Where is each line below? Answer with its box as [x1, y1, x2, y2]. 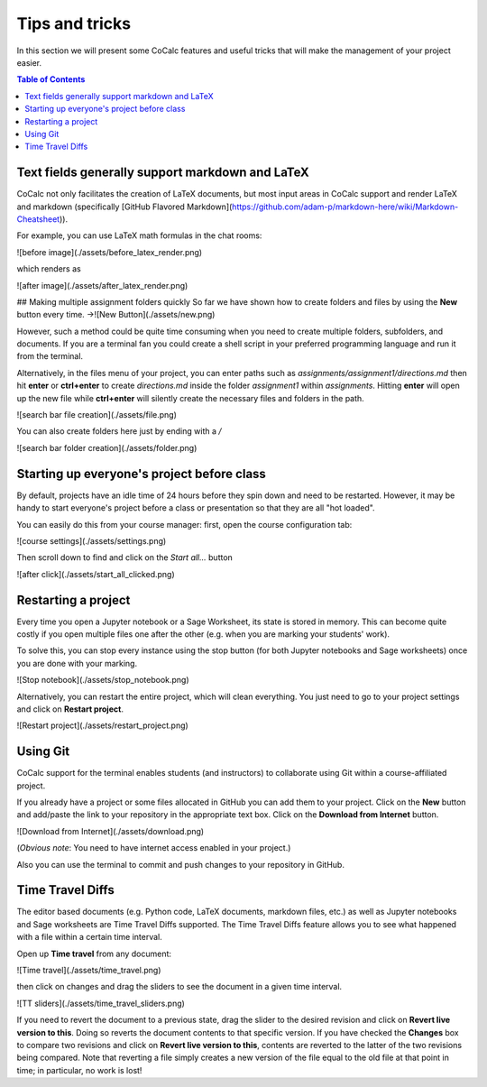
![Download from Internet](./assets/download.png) [16, 825, 205, 836]
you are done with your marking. [16, 658, 138, 668]
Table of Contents [16, 74, 86, 85]
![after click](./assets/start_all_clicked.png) [16, 568, 175, 579]
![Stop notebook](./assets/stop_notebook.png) [16, 675, 189, 686]
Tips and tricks [16, 14, 131, 33]
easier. [16, 57, 42, 68]
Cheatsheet [16, 213, 60, 225]
